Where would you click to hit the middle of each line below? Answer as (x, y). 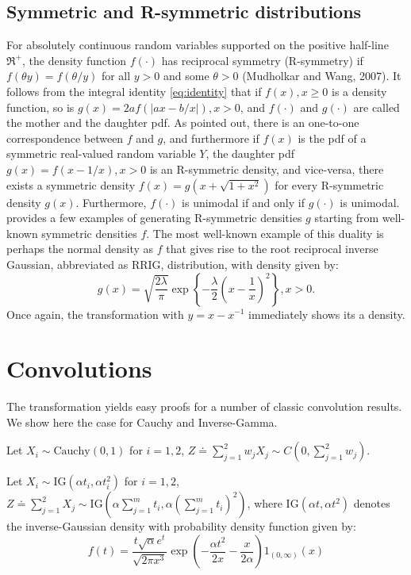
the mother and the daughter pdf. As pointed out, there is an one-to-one (183, 123)
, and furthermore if (211, 138)
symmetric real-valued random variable (101, 153)
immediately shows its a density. (327, 314)
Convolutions (79, 368)
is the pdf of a (332, 138)
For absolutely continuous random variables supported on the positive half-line (198, 45)
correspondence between (65, 138)
